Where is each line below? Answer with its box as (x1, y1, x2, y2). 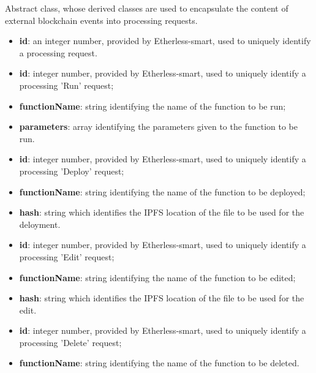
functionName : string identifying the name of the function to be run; (19, 99, 286, 112)
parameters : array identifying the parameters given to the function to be (19, 120, 298, 133)
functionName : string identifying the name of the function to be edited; (19, 271, 296, 284)
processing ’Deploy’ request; (19, 164, 124, 177)
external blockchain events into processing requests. (5, 13, 198, 26)
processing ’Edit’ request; (19, 250, 115, 263)
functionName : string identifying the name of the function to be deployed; (19, 185, 306, 198)
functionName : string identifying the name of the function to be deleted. (19, 356, 299, 369)
